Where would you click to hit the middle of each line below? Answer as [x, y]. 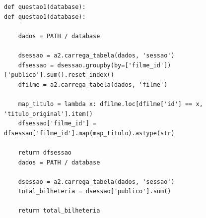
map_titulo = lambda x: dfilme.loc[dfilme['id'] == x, [110, 104]
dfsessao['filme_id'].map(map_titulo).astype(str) [89, 133]
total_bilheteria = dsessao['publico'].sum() [95, 191]
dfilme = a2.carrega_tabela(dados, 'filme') [93, 84]
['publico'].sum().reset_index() [59, 75]
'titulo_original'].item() [48, 114]
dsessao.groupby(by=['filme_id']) [114, 65]
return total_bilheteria [59, 211]
